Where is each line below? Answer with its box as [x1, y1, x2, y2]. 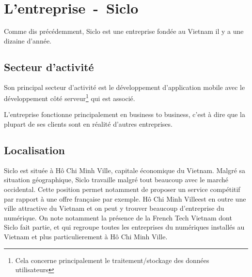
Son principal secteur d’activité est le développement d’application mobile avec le [4, 82, 245, 92]
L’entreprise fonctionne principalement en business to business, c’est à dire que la [4, 109, 245, 119]
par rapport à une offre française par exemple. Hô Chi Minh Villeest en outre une [4, 193, 246, 204]
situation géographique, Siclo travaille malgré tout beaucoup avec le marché [4, 175, 229, 185]
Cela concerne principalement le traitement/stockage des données [15, 255, 209, 265]
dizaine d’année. [4, 35, 52, 45]
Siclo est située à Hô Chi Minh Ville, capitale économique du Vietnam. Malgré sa [4, 165, 246, 175]
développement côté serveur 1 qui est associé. [4, 92, 135, 103]
